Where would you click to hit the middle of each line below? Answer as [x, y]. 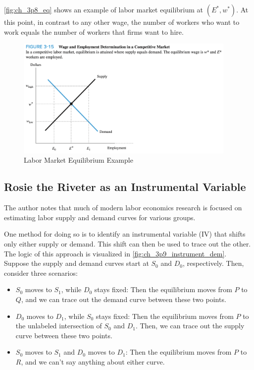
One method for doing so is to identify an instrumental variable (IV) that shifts [125, 234]
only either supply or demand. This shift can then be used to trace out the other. [127, 244]
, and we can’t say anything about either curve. [93, 361]
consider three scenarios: [41, 273]
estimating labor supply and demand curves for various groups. [100, 217]
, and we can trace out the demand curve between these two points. [124, 299]
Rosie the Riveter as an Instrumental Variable [125, 187]
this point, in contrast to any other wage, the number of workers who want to [122, 22]
